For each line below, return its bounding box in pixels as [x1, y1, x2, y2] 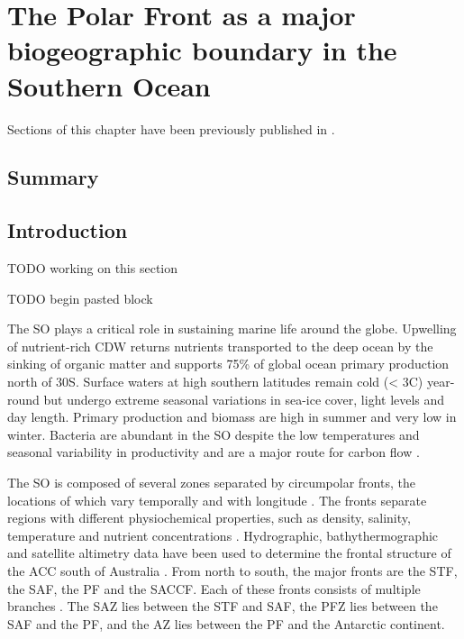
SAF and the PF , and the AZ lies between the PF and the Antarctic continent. [7, 614, 445, 633]
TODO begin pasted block [7, 288, 153, 307]
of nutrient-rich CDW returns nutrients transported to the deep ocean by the [7, 336, 433, 355]
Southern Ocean [7, 67, 211, 104]
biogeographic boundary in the [7, 32, 397, 68]
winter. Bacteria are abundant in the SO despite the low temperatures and [7, 424, 420, 443]
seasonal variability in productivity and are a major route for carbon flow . [7, 443, 420, 461]
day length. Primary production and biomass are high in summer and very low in [7, 407, 457, 426]
